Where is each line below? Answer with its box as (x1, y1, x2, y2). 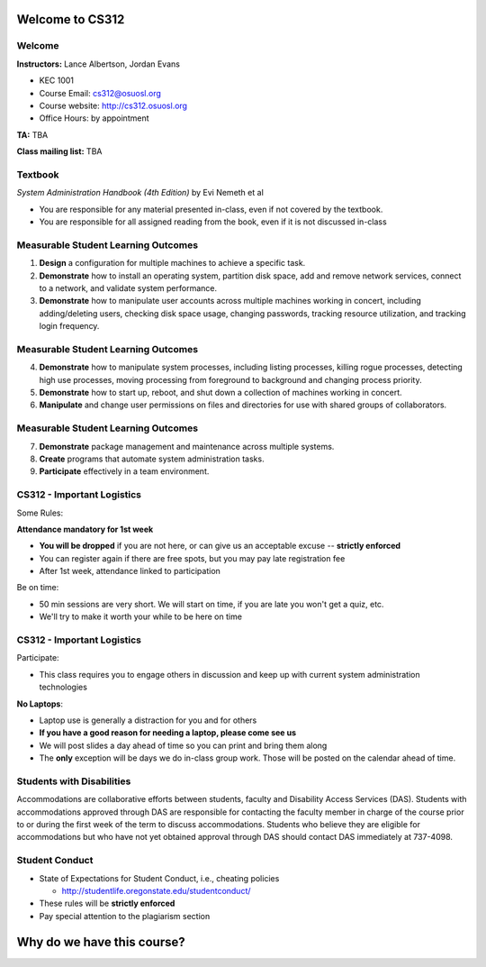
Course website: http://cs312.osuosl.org (39, 100, 188, 111)
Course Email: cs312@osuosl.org (39, 87, 162, 98)
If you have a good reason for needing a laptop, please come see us (39, 727, 297, 738)
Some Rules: (16, 507, 64, 518)
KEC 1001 (39, 75, 75, 86)
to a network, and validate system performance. (39, 282, 218, 293)
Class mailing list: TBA (16, 146, 103, 157)
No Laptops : (16, 698, 63, 709)
